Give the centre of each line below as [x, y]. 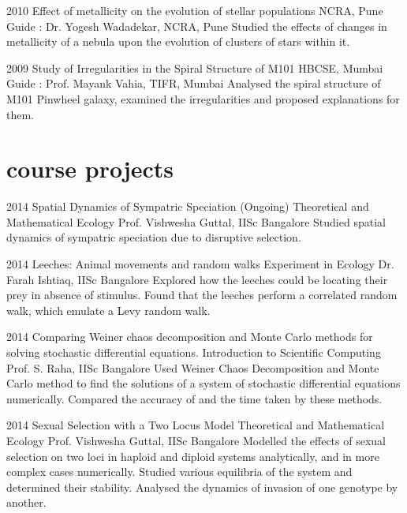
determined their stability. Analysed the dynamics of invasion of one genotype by [202, 487]
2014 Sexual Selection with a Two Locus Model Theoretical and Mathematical [196, 425]
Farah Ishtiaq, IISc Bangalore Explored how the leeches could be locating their [197, 279]
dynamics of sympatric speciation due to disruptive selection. [154, 237]
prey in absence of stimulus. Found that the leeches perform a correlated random [202, 295]
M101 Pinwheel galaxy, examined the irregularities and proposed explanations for [203, 98]
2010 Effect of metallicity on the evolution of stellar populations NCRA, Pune [195, 10]
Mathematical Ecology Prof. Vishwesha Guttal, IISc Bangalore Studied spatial [196, 221]
